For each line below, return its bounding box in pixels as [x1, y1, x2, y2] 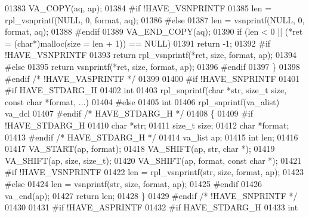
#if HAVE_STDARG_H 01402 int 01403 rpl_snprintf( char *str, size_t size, [5, 84, 287, 96]
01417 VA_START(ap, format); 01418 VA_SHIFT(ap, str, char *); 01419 [5, 142, 275, 155]
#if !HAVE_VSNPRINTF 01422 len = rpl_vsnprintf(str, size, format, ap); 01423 [5, 166, 304, 178]
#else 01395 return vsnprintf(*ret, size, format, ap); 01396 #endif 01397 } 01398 [5, 60, 300, 72]
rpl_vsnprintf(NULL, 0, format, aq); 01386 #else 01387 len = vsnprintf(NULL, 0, [5, 13, 305, 26]
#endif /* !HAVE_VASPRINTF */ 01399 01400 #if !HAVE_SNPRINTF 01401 [5, 72, 300, 84]
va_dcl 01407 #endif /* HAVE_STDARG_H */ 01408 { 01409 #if [5, 107, 254, 120]
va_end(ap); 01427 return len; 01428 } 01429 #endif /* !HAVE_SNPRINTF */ [5, 189, 298, 201]
